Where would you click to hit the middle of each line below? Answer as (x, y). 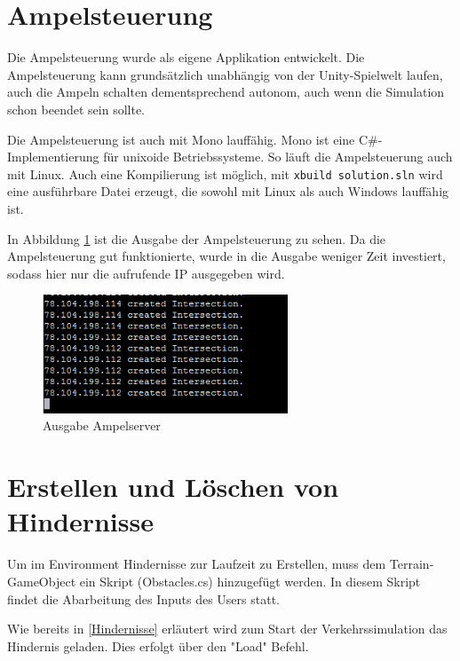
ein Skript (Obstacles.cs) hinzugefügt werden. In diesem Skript (250, 581)
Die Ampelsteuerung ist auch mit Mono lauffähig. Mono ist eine (181, 139)
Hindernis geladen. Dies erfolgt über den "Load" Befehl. (158, 645)
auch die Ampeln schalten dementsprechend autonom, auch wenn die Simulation (226, 92)
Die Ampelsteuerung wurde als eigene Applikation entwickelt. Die (186, 57)
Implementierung (53, 157)
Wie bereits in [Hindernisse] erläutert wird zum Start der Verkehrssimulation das (227, 629)
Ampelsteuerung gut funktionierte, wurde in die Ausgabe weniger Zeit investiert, (226, 256)
